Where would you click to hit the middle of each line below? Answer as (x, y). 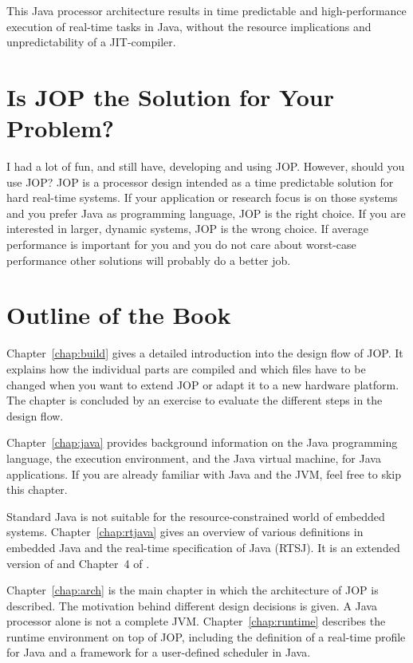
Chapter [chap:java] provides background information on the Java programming (202, 442)
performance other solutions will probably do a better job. (149, 260)
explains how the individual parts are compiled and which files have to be (186, 368)
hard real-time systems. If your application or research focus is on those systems (202, 197)
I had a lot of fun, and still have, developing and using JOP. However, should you (206, 166)
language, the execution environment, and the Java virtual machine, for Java (194, 458)
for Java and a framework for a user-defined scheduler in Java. (159, 652)
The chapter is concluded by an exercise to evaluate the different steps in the (195, 400)
